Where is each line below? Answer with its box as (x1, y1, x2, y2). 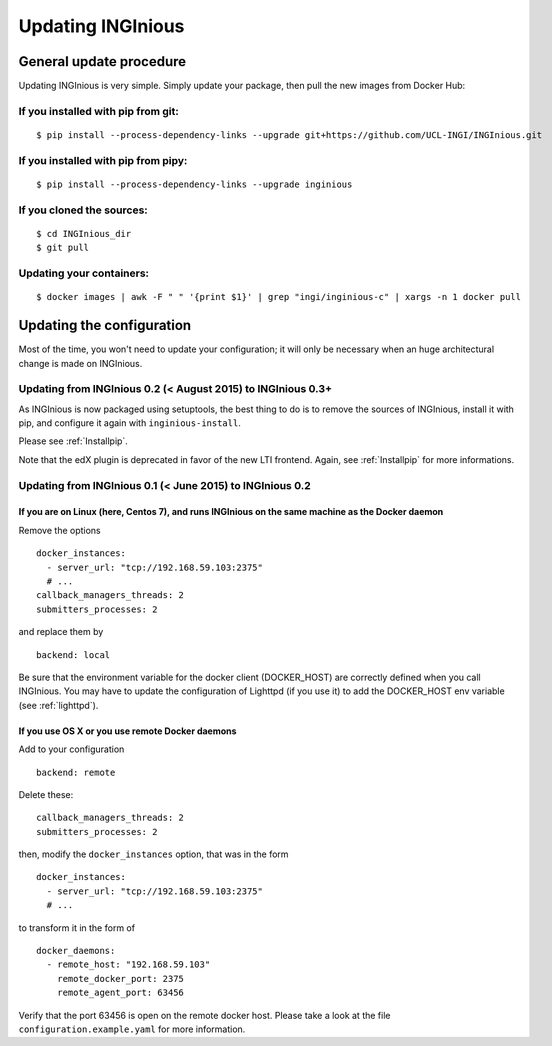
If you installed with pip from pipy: (18, 153, 188, 167)
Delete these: (18, 788, 74, 800)
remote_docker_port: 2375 (56, 973, 185, 984)
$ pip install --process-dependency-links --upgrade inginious (36, 178, 353, 190)
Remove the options (18, 524, 101, 536)
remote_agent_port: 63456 (56, 987, 185, 999)
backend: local (36, 649, 111, 660)
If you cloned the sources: (18, 203, 149, 217)
